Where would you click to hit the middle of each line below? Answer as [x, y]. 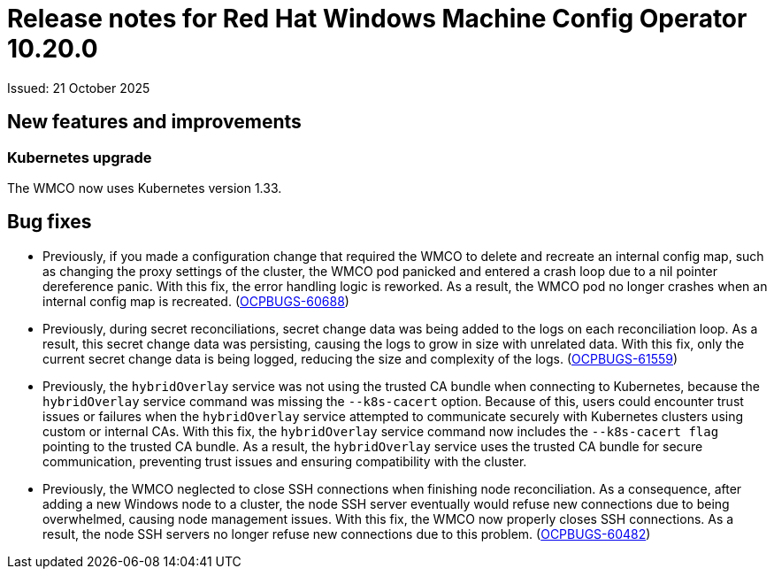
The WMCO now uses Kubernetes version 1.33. [145, 188]
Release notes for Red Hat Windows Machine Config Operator [377, 19]
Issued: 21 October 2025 [79, 88]
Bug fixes [50, 222]
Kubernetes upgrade [80, 157]
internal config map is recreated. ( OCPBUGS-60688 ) [196, 301]
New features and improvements [154, 122]
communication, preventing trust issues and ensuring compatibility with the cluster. [285, 461]
